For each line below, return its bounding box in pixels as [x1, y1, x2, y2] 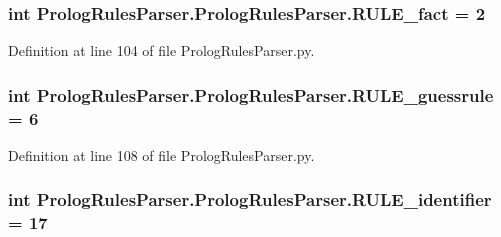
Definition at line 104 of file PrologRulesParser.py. [8, 40, 315, 61]
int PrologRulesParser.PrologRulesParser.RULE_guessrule [8, 82, 494, 107]
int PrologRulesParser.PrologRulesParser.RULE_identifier [8, 187, 492, 212]
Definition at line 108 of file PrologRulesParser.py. [8, 144, 315, 165]
